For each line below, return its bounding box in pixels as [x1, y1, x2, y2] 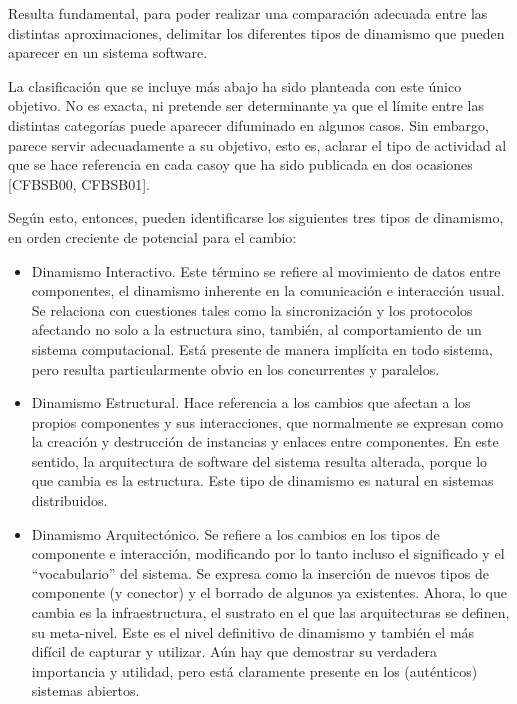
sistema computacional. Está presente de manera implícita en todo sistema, [31, 338, 493, 359]
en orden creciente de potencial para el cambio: [8, 226, 297, 247]
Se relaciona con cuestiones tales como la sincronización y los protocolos [31, 299, 473, 320]
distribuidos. [31, 490, 108, 511]
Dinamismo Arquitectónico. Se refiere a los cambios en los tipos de [31, 523, 440, 544]
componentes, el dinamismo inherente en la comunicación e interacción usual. [31, 280, 505, 301]
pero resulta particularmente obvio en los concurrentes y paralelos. [31, 358, 440, 379]
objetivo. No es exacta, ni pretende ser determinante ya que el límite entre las [8, 95, 484, 116]
